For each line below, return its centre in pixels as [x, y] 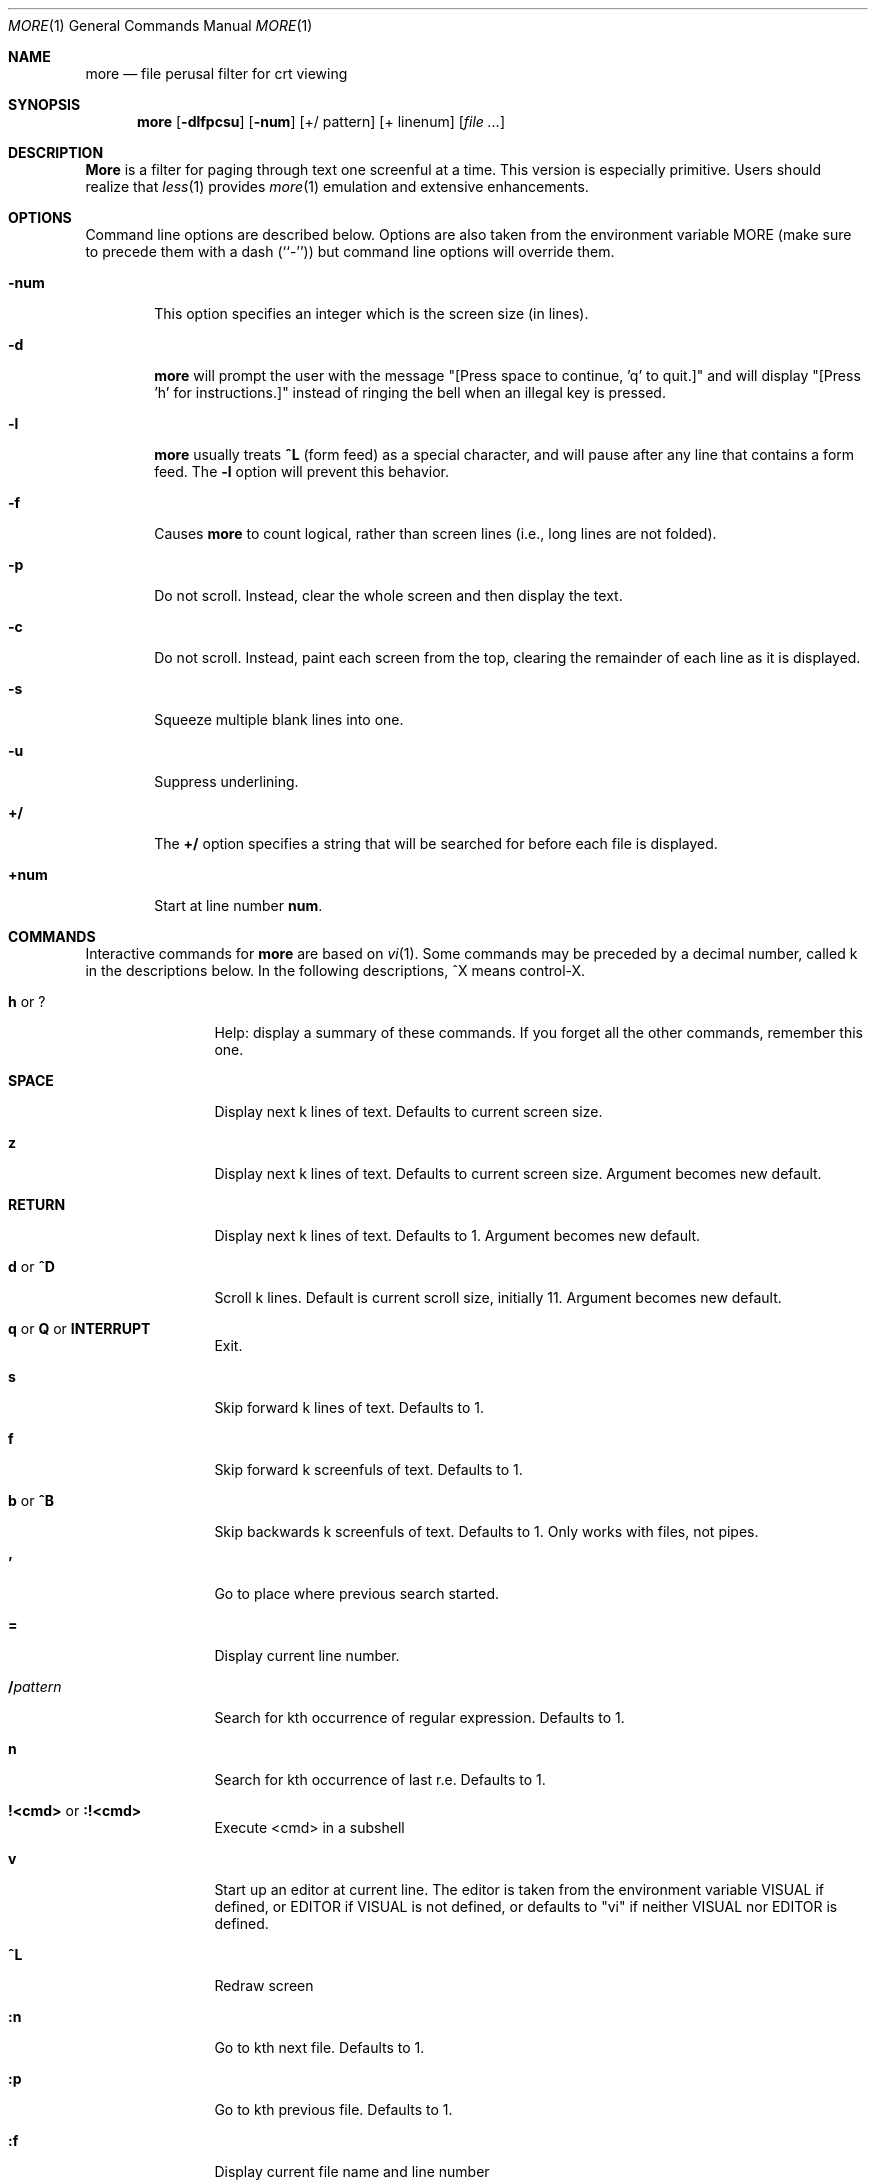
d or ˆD [31, 1266]
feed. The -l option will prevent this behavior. [302, 471]
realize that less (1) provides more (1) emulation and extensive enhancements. [337, 186]
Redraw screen [264, 1985]
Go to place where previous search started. [357, 1593]
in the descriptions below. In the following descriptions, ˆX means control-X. [335, 970]
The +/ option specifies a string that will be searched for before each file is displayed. [436, 843]
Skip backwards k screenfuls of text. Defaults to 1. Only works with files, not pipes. [486, 1531]
